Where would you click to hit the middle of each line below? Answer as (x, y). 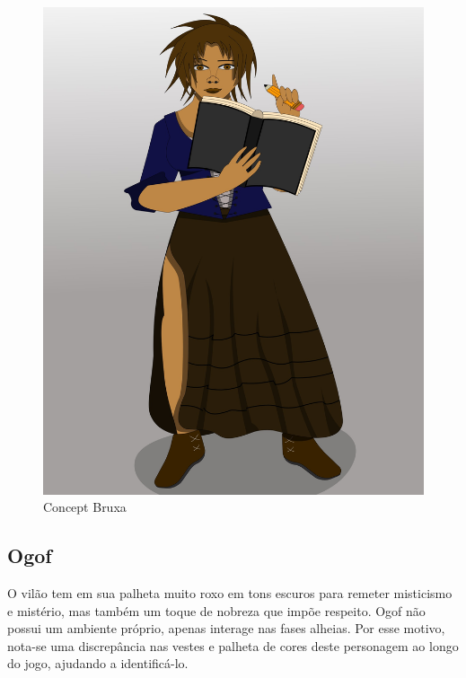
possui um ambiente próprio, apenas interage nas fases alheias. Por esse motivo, (226, 628)
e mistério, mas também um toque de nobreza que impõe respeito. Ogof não (216, 610)
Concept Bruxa (85, 507)
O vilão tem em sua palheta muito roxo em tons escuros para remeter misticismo (230, 593)
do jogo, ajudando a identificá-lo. (98, 663)
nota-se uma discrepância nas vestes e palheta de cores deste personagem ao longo (233, 645)
